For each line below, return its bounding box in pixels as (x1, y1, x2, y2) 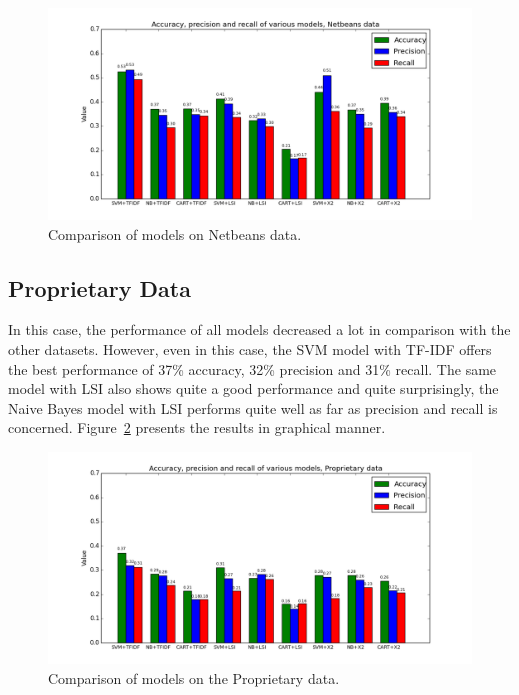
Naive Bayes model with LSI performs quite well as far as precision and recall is (8, 397, 498, 418)
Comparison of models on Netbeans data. (48, 223, 302, 244)
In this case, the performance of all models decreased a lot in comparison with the (8, 319, 511, 340)
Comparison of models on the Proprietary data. (48, 667, 340, 688)
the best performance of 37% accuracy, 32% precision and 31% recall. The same (8, 358, 497, 379)
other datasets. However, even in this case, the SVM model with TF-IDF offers (8, 338, 492, 359)
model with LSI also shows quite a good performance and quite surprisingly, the (8, 378, 499, 399)
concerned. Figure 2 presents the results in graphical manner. (8, 417, 386, 438)
